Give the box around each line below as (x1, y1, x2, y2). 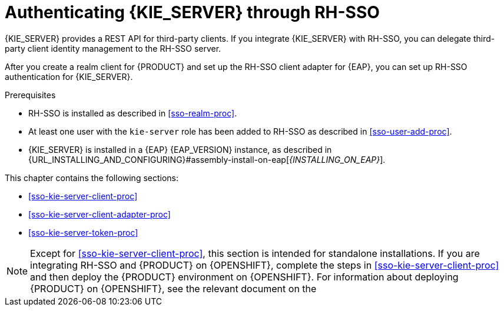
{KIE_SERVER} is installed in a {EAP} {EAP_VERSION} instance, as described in (28, 144, 332, 155)
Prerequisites (5, 89, 56, 100)
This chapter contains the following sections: (5, 172, 179, 183)
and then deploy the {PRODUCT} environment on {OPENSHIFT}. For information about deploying (30, 270, 459, 283)
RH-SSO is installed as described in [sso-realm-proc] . (28, 108, 237, 118)
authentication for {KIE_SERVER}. (5, 71, 133, 82)
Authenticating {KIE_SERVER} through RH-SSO (5, 2, 380, 22)
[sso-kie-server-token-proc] (28, 227, 138, 238)
